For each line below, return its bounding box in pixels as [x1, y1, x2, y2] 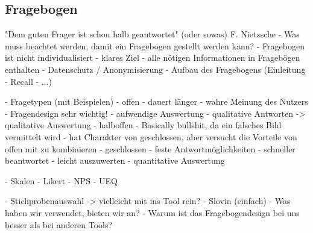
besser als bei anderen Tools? [5, 218, 113, 231]
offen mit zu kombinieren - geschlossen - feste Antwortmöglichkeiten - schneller [5, 142, 296, 155]
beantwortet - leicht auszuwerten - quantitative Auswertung [5, 154, 225, 167]
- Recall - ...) [5, 75, 52, 87]
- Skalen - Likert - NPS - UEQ [5, 174, 118, 187]
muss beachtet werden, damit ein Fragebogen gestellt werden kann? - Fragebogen [5, 39, 305, 52]
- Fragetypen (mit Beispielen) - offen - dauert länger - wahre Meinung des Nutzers [5, 95, 308, 108]
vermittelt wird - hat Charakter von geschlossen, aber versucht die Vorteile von [5, 130, 297, 143]
